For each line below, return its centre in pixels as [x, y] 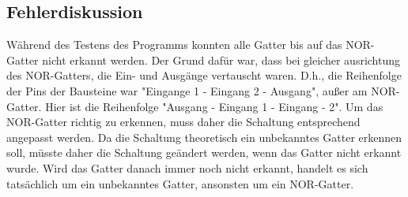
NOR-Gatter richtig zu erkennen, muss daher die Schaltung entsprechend [183, 122]
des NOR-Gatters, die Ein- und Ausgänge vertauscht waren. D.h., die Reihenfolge [204, 75]
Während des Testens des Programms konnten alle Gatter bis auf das [174, 45]
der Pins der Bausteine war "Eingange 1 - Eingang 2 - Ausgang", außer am [187, 90]
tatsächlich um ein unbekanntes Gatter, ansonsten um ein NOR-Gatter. [180, 183]
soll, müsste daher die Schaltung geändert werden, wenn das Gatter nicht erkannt [204, 152]
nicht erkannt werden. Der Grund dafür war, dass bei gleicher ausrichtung [221, 59]
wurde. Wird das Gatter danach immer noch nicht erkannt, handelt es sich [187, 167]
